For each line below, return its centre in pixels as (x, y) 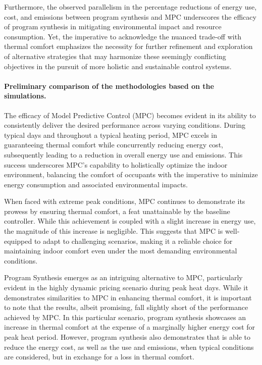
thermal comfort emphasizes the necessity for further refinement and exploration (128, 46)
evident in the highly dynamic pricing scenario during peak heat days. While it (126, 288)
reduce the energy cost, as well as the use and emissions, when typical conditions (129, 347)
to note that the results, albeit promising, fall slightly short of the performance (126, 307)
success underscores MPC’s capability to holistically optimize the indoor (116, 164)
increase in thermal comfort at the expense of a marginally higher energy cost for (130, 327)
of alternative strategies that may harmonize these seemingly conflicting (115, 56)
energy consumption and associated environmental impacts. (96, 184)
